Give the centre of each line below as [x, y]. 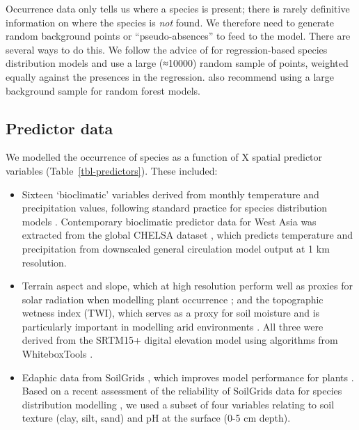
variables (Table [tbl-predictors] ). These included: [112, 170]
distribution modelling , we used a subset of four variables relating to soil [178, 404]
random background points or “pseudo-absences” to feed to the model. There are [178, 36]
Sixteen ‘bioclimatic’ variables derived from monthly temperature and [170, 194]
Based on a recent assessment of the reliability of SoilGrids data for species [182, 391]
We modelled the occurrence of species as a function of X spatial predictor [164, 157]
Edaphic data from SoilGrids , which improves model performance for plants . [188, 377]
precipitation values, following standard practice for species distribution [174, 208]
